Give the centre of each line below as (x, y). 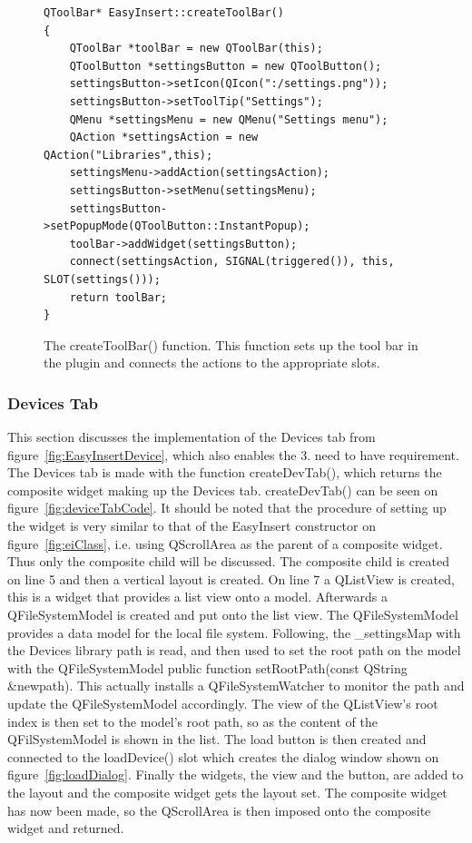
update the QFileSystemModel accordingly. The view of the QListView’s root (223, 703)
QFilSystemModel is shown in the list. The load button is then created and (217, 739)
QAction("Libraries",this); (128, 155)
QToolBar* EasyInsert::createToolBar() (164, 13)
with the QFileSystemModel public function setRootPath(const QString (207, 667)
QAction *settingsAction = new (164, 137)
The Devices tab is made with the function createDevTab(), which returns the (225, 472)
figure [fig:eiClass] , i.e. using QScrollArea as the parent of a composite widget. (225, 543)
